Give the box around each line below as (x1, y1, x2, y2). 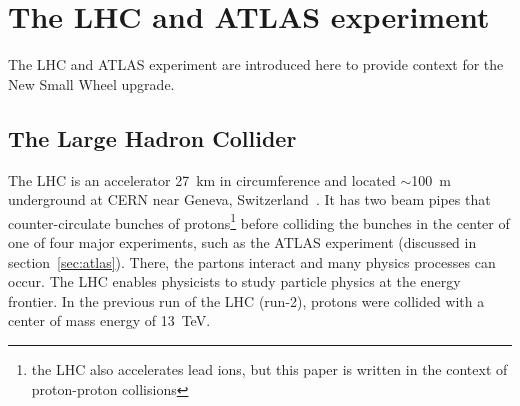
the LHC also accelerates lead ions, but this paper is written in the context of (31, 358, 508, 379)
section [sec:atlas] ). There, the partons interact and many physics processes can (8, 251, 496, 272)
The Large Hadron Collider (8, 122, 297, 153)
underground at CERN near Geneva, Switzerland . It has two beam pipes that (8, 189, 491, 210)
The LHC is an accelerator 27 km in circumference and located (8, 169, 396, 190)
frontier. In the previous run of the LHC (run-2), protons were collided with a (8, 290, 485, 311)
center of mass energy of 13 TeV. (8, 310, 211, 331)
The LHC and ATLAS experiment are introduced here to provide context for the (8, 54, 504, 75)
